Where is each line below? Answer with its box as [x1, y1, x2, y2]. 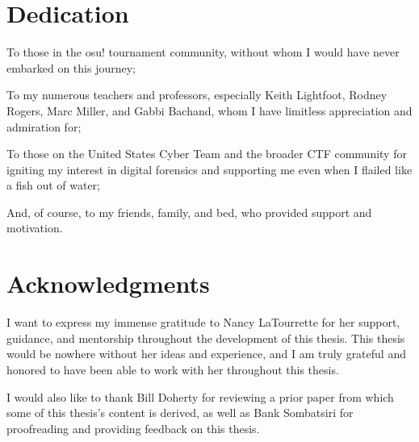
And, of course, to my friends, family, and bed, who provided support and [6, 203, 372, 220]
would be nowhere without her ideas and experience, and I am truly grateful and [6, 345, 406, 362]
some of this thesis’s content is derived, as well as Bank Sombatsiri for [6, 404, 354, 421]
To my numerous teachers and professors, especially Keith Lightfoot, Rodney [6, 86, 388, 103]
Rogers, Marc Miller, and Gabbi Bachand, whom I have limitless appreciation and [6, 102, 413, 119]
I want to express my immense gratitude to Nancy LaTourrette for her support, [6, 314, 400, 331]
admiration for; [6, 118, 82, 135]
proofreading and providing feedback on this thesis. [6, 419, 260, 436]
